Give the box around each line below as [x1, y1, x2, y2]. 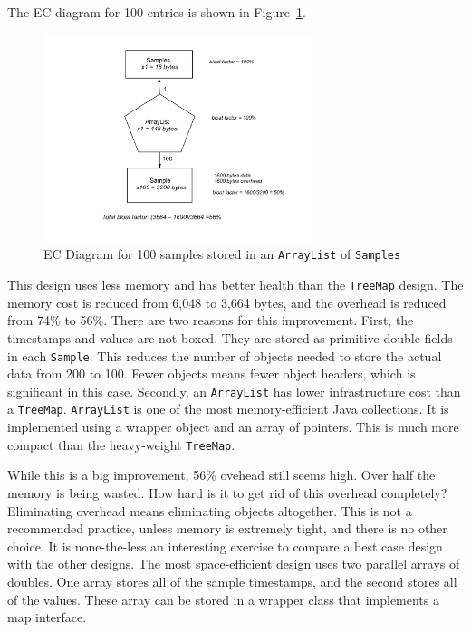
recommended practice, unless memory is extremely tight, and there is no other [7, 519, 447, 538]
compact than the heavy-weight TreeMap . [7, 435, 235, 454]
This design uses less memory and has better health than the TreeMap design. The [7, 275, 464, 294]
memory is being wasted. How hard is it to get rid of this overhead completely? [7, 483, 447, 502]
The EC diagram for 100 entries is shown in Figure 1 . [7, 3, 306, 21]
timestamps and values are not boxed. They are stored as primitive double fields [7, 328, 453, 347]
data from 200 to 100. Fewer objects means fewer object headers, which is [7, 364, 416, 383]
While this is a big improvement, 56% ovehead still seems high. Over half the [7, 465, 436, 484]
